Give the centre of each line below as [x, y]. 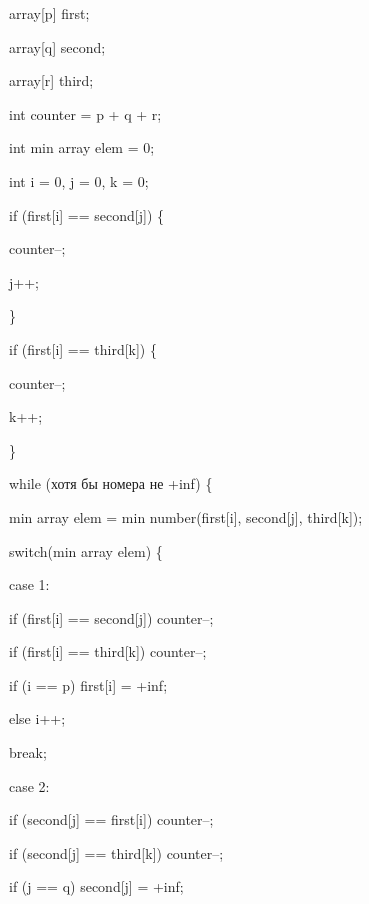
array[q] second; [57, 46]
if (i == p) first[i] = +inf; [88, 684]
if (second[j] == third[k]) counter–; [116, 852]
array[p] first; [49, 13]
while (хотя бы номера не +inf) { [111, 483]
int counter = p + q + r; [85, 113]
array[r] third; [51, 80]
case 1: [29, 584]
